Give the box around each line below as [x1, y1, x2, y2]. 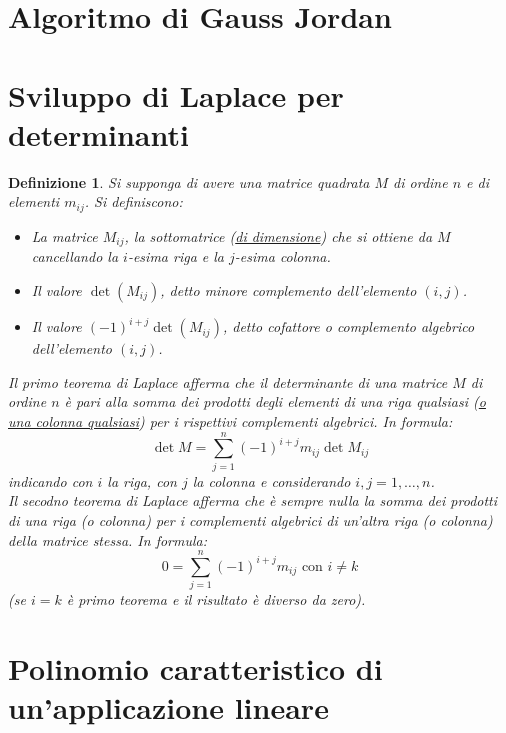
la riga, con [107, 470, 177, 491]
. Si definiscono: [84, 191, 183, 212]
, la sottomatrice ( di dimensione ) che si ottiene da [124, 225, 433, 246]
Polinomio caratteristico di [8, 648, 383, 689]
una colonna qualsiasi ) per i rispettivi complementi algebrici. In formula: [8, 411, 453, 432]
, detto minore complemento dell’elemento [160, 279, 417, 300]
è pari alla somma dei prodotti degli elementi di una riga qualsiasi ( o [64, 391, 486, 412]
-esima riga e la [127, 246, 225, 267]
